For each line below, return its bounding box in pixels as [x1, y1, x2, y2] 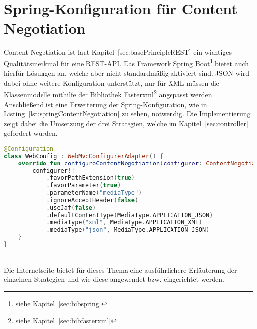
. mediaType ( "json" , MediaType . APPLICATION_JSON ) [46, 226, 210, 233]
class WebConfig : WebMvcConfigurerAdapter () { [4, 152, 164, 160]
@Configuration [4, 145, 54, 152]
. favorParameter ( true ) [46, 182, 121, 189]
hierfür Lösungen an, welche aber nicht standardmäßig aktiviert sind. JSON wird [4, 68, 249, 78]
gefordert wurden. [4, 128, 58, 138]
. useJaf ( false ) [46, 204, 96, 211]
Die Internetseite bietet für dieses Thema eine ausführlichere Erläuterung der [4, 264, 237, 274]
